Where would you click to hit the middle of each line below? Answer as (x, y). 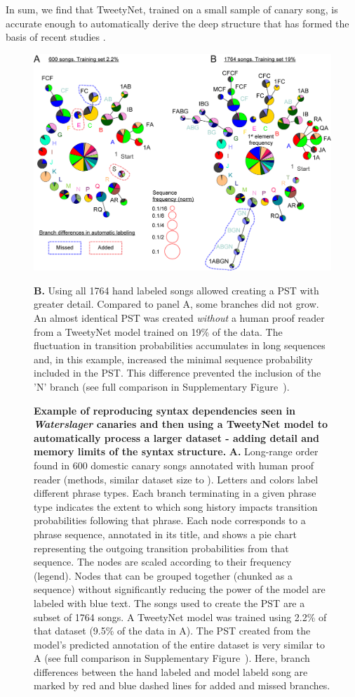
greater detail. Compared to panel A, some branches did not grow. (176, 304)
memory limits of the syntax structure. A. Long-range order (176, 451)
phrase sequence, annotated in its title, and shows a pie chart (165, 534)
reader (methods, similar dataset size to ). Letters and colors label (176, 479)
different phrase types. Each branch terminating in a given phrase (175, 493)
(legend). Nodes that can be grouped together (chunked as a (163, 575)
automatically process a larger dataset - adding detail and (176, 437)
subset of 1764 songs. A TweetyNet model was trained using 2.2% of (180, 617)
